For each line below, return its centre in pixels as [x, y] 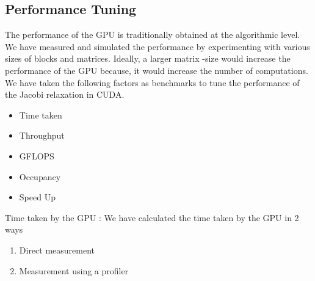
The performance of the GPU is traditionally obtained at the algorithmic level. [153, 35]
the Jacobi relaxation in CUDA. [65, 94]
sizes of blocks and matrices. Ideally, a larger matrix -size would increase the [148, 58]
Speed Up [37, 197]
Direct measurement [57, 250]
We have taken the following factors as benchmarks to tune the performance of [152, 82]
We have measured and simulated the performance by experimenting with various [157, 46]
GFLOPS [37, 155]
